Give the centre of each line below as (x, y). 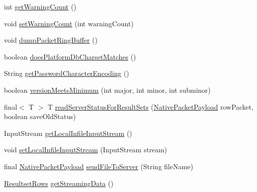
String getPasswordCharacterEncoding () (67, 73)
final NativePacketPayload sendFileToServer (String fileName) (99, 166)
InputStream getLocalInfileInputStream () (68, 133)
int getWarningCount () (40, 6)
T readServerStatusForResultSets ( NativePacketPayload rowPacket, (150, 106)
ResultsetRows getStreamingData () (59, 183)
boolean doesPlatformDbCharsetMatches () (70, 56)
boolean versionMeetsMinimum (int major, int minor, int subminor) (107, 90)
